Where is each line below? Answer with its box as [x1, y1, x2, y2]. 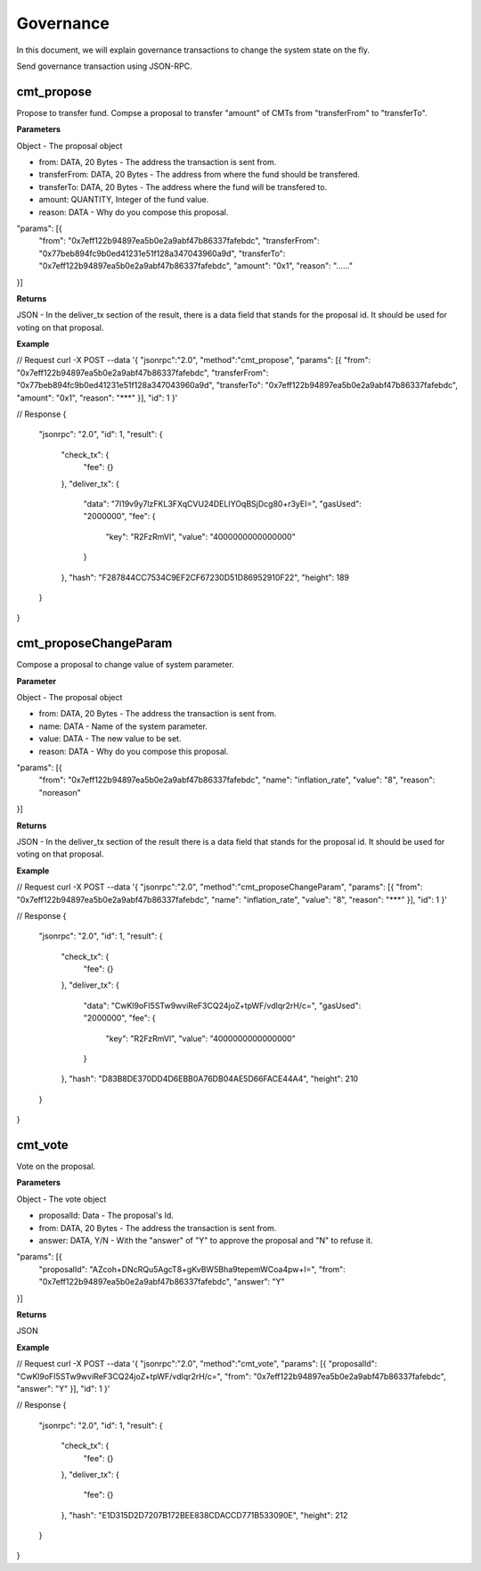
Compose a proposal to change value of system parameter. [16, 659, 235, 670]
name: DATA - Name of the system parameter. [38, 721, 208, 732]
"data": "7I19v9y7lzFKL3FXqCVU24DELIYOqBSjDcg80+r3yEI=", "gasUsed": [83, 499, 363, 509]
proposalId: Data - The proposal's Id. [38, 1210, 174, 1221]
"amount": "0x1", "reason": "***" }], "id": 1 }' [16, 393, 178, 403]
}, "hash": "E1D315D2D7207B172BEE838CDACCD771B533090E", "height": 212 [61, 1509, 348, 1520]
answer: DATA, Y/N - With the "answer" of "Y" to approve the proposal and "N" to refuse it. [38, 1236, 373, 1246]
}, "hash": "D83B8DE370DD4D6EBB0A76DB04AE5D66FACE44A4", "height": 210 [61, 1073, 359, 1084]
